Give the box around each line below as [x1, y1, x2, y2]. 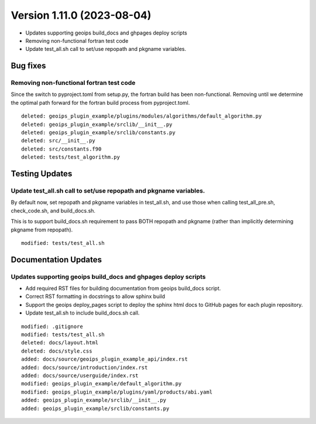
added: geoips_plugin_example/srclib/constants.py [21, 405, 170, 412]
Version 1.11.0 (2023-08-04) [11, 9, 152, 22]
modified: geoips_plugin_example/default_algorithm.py [21, 381, 182, 387]
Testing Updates [11, 169, 73, 179]
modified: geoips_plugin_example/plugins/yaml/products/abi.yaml [21, 388, 213, 395]
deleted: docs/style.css [21, 347, 92, 354]
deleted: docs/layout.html [21, 340, 99, 346]
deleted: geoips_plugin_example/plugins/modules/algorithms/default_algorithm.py [21, 113, 262, 119]
